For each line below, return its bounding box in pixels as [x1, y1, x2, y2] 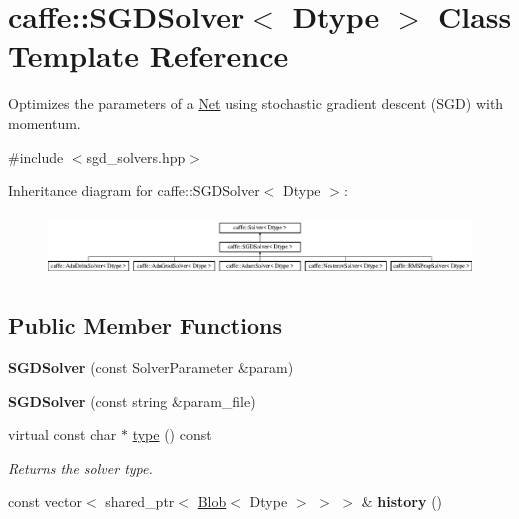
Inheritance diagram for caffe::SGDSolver [8, 180, 260, 201]
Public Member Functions [8, 310, 282, 341]
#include [8, 146, 64, 167]
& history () [361, 491, 443, 512]
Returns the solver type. [8, 457, 153, 478]
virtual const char [8, 424, 117, 445]
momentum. [8, 112, 81, 133]
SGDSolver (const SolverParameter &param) [8, 357, 294, 378]
